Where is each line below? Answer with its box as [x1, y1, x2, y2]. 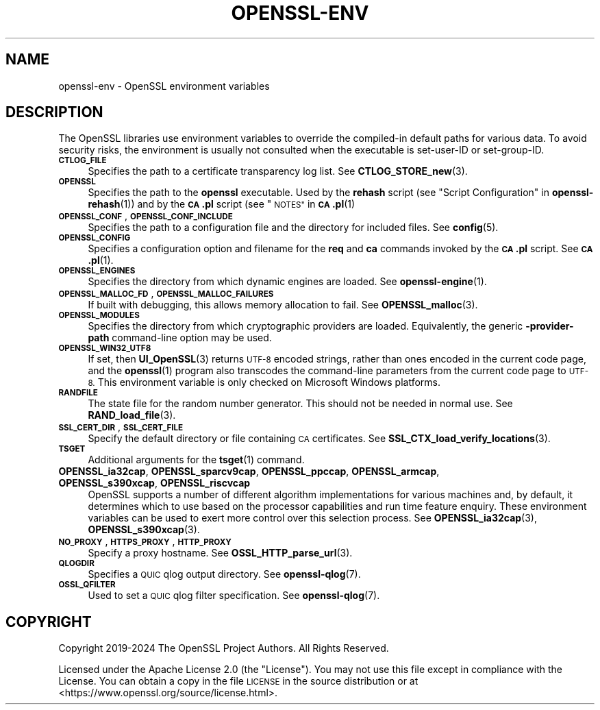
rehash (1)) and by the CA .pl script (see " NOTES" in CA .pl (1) [88, 198, 355, 210]
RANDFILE [58, 388, 98, 398]
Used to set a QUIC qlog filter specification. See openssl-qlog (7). [88, 589, 380, 602]
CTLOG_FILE [58, 156, 107, 166]
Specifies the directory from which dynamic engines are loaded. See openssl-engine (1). [88, 276, 487, 288]
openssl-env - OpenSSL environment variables [58, 79, 270, 92]
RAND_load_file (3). [88, 409, 176, 421]
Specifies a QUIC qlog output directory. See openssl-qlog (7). [88, 568, 361, 580]
